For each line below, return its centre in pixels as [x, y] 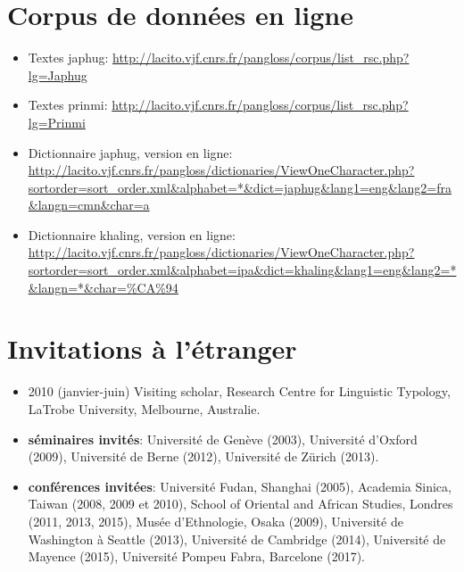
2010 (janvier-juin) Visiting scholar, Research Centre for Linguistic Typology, [239, 391]
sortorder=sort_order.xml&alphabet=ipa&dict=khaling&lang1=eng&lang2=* [242, 270]
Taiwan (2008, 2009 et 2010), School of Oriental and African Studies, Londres [240, 504]
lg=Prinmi [57, 122]
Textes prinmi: [68, 105]
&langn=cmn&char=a [89, 205]
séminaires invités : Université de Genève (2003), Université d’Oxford [223, 439]
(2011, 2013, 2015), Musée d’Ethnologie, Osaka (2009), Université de [215, 521]
